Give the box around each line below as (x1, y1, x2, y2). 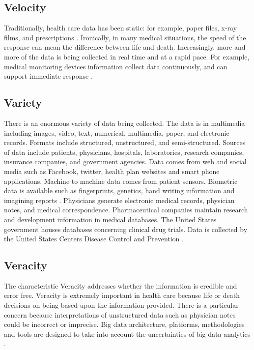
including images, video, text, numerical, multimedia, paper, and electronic (4, 127, 229, 138)
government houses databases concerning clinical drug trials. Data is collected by (4, 224, 248, 234)
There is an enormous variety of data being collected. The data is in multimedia (4, 117, 245, 128)
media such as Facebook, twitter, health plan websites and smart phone (4, 166, 220, 176)
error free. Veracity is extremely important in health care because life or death (4, 290, 240, 300)
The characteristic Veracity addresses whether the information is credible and (4, 280, 237, 291)
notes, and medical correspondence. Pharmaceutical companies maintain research (4, 204, 248, 215)
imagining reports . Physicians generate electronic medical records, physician (4, 195, 235, 205)
